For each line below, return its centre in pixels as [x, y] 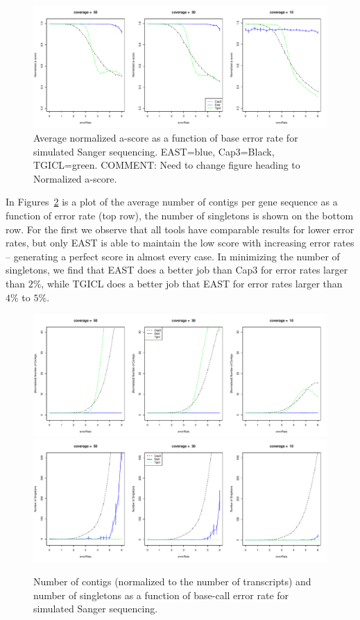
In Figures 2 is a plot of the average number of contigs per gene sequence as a [172, 202]
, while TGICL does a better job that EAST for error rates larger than [192, 283]
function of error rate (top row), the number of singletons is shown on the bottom [180, 215]
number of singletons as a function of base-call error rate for [161, 595]
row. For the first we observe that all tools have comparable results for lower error [180, 229]
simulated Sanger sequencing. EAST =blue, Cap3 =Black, [154, 151]
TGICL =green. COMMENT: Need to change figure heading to [167, 165]
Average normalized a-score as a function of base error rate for [166, 137]
